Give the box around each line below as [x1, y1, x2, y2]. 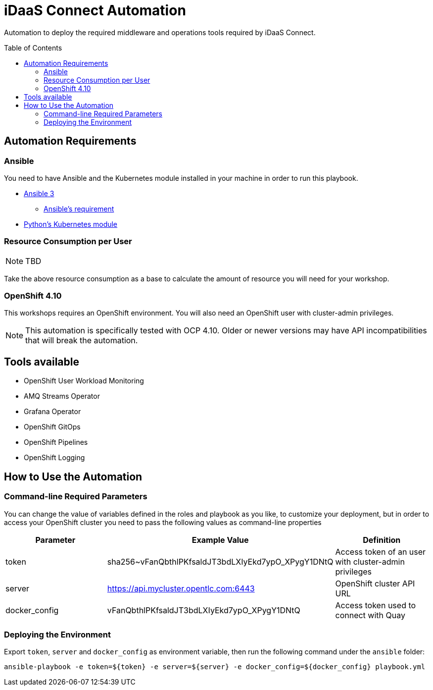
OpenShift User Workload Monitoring [24, 376, 144, 385]
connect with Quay [335, 610, 405, 620]
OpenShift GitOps [24, 423, 81, 431]
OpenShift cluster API [335, 578, 415, 588]
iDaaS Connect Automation [4, 2, 186, 19]
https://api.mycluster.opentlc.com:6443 [107, 583, 255, 593]
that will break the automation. [25, 335, 138, 346]
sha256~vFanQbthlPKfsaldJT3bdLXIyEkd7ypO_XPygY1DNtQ [107, 556, 334, 567]
